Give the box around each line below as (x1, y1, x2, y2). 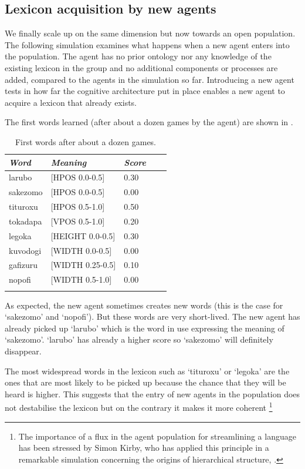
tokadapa (9, 215, 42, 227)
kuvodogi (9, 244, 42, 256)
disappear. (5, 345, 42, 357)
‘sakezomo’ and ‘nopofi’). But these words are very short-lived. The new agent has (5, 310, 300, 323)
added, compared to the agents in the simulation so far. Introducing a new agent (5, 73, 294, 85)
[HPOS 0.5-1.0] (50, 200, 105, 213)
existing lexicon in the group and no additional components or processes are (5, 61, 278, 73)
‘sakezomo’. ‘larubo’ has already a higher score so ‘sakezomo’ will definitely (5, 333, 273, 346)
